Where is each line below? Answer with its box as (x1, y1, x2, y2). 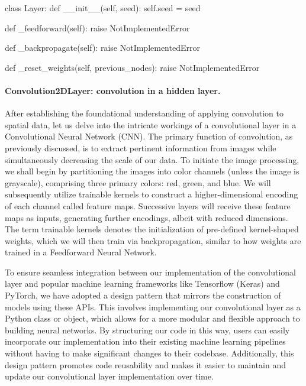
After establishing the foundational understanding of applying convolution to (5, 107, 284, 119)
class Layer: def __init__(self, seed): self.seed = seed (5, 2, 201, 14)
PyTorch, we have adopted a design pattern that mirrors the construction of (5, 289, 281, 301)
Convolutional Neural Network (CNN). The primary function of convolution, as (5, 130, 293, 142)
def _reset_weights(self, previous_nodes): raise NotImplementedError (5, 61, 260, 73)
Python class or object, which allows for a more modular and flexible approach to (5, 312, 300, 325)
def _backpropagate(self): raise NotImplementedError (5, 41, 200, 54)
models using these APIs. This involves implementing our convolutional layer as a (5, 300, 301, 313)
